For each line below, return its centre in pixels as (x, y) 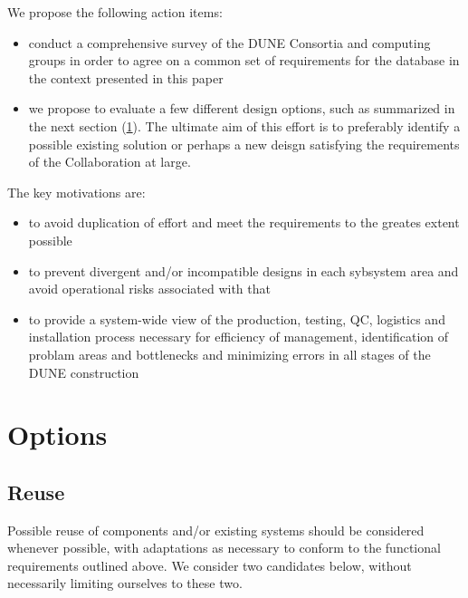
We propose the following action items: (115, 12)
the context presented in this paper (126, 77)
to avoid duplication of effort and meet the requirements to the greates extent (244, 222)
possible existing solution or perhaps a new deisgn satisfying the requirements (244, 144)
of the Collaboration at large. (110, 162)
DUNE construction (84, 372)
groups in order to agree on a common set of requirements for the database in (244, 60)
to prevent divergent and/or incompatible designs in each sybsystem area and (244, 270)
